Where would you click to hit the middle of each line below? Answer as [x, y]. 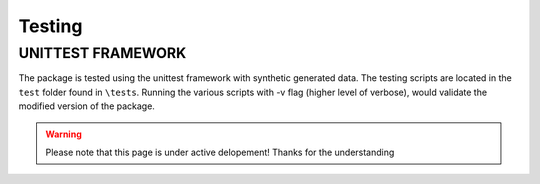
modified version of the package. [86, 106]
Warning [63, 134]
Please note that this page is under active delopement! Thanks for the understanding [220, 152]
